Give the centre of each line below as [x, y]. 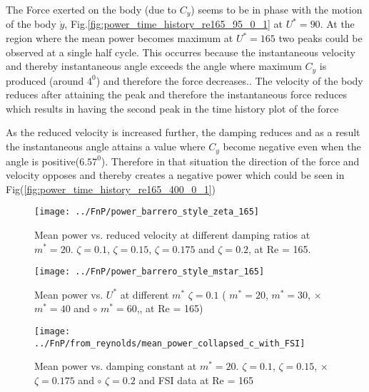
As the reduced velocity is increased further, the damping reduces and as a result [183, 132]
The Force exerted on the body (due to [91, 9]
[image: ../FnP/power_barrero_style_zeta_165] [147, 212]
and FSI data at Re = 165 [196, 380]
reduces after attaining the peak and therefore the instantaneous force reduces [177, 94]
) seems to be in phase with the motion [277, 9]
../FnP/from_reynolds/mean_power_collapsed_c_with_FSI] [170, 343]
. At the [337, 24]
